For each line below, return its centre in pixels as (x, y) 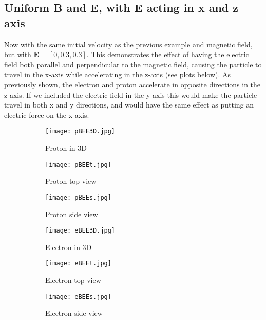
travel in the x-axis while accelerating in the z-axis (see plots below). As (118, 74)
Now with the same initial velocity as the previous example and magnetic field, (128, 44)
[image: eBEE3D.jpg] (80, 231)
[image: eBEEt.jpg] (78, 264)
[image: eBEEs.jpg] (78, 297)
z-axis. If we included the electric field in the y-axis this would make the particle (131, 94)
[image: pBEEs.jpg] (78, 197)
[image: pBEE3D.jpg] (80, 131)
